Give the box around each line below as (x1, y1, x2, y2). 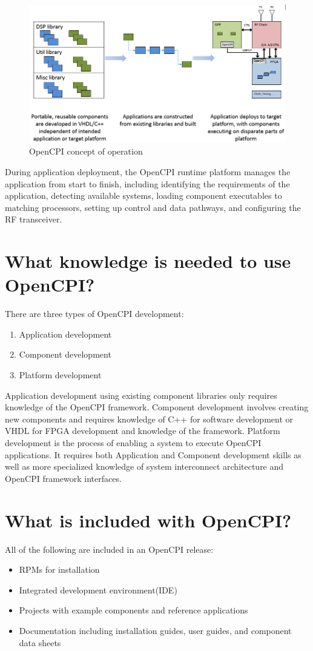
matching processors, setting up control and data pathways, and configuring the (5, 201, 301, 213)
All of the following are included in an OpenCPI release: (5, 542, 214, 555)
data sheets (19, 636, 61, 649)
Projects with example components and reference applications (19, 604, 248, 616)
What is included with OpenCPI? (5, 507, 292, 532)
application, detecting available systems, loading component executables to (5, 189, 282, 202)
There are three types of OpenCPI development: (5, 307, 184, 320)
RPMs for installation (19, 563, 100, 576)
